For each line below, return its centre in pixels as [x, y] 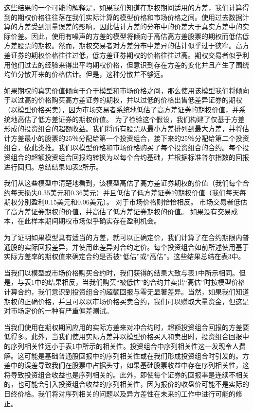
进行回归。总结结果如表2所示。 [53, 166]
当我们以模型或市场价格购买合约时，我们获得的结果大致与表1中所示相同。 [121, 272]
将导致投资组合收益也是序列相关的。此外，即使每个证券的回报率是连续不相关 [126, 374]
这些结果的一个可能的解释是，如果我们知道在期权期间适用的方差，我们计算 [123, 7]
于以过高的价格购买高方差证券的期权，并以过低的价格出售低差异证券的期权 [123, 100]
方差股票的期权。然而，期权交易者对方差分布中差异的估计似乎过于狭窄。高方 [126, 45]
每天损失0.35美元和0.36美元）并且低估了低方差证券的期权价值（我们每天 [125, 192]
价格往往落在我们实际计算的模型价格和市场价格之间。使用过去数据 [136, 17]
